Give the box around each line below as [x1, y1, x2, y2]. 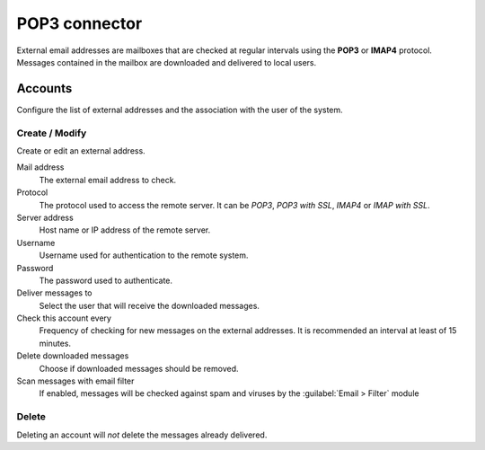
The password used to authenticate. [39, 275, 173, 286]
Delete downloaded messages [16, 350, 129, 361]
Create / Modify [16, 127, 87, 139]
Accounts [16, 81, 73, 96]
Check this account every [16, 313, 112, 323]
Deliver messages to [16, 287, 93, 298]
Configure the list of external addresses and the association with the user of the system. [16, 104, 343, 115]
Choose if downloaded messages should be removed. [39, 363, 239, 374]
